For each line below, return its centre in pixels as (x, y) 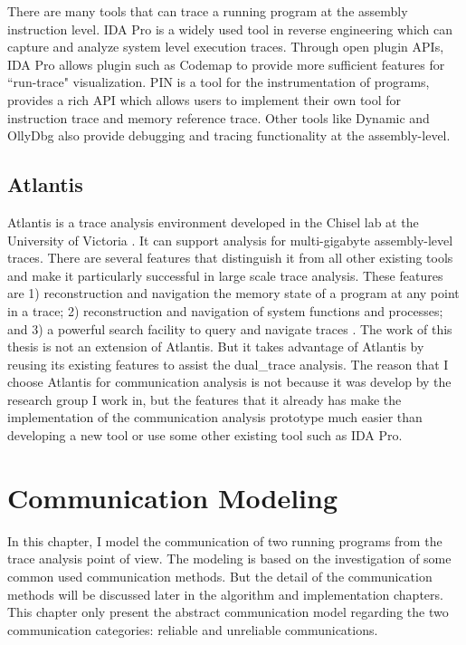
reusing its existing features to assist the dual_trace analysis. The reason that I (228, 364)
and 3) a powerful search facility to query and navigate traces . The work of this (230, 328)
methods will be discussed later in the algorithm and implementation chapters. (225, 594)
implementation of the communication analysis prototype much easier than (215, 417)
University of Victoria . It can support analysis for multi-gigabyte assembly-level (230, 240)
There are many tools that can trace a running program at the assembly (208, 11)
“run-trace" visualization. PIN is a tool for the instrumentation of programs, (219, 82)
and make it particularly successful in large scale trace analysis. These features (225, 275)
